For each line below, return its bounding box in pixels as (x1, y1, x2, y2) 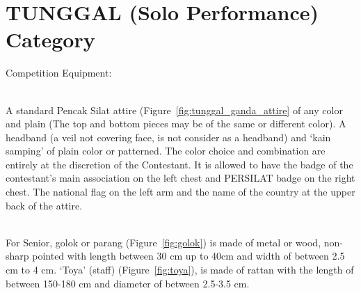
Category (6, 25, 95, 54)
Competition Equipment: (6, 65, 112, 80)
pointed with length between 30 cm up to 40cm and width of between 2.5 (32, 248, 345, 263)
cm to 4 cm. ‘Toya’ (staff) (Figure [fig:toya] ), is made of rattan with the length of (6, 262, 354, 277)
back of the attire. (6, 198, 83, 212)
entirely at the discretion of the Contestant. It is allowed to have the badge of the (6, 157, 353, 171)
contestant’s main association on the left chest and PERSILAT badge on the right (6, 171, 355, 185)
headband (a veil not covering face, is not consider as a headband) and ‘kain (6, 129, 331, 144)
